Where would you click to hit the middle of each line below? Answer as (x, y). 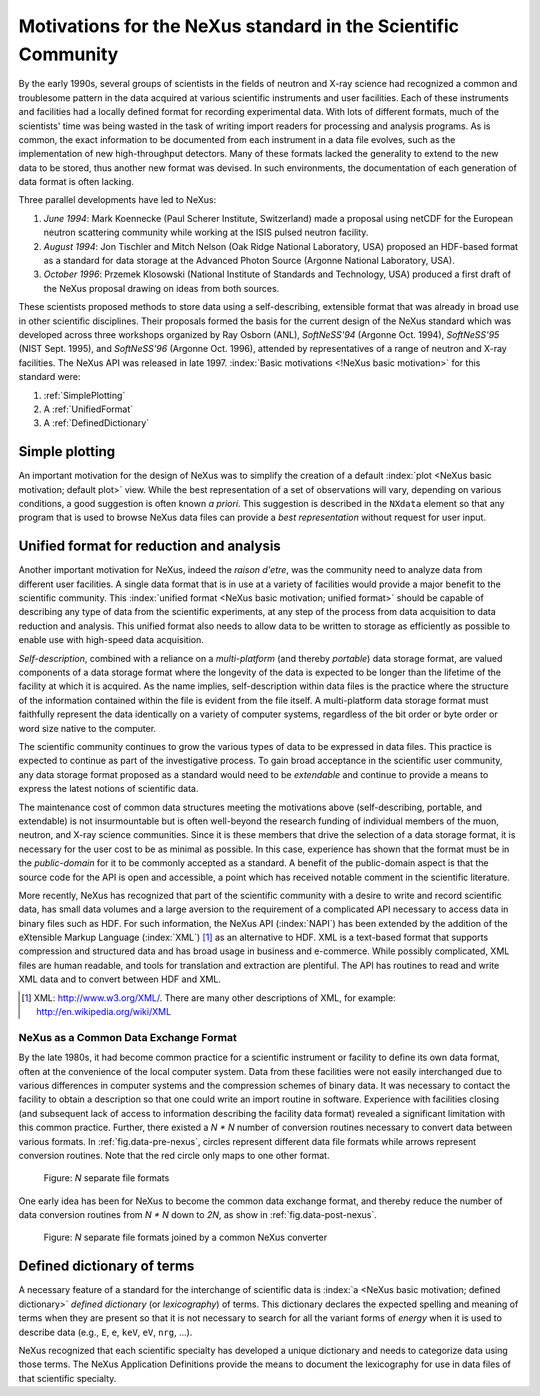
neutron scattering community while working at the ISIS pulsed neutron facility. (206, 232)
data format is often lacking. (76, 182)
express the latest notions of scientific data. (108, 789)
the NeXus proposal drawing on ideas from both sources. (161, 288)
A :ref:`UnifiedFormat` (88, 409)
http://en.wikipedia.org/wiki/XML (104, 1012)
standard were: (49, 377)
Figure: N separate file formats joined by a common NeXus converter (185, 1237)
